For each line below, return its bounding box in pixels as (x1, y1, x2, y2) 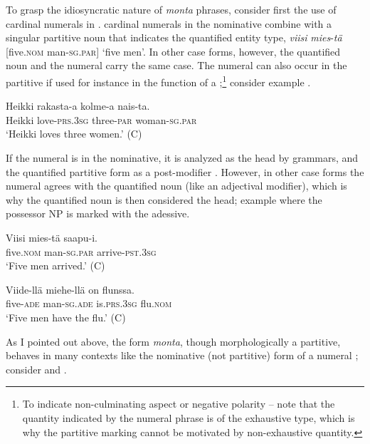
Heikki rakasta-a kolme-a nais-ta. (6, 98, 150, 113)
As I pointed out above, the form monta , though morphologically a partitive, (6, 334, 341, 349)
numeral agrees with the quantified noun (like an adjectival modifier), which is (6, 178, 347, 193)
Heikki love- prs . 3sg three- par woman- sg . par (6, 112, 197, 127)
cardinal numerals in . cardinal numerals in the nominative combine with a (6, 16, 332, 31)
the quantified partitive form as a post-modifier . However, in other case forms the (6, 164, 364, 179)
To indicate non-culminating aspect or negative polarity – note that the (22, 396, 335, 411)
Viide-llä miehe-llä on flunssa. (6, 282, 134, 296)
